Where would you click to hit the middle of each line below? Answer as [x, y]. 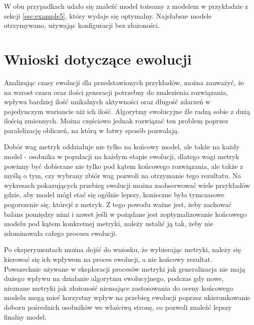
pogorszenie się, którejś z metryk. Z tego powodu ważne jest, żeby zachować [118, 204]
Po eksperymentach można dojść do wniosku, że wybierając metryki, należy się [123, 249]
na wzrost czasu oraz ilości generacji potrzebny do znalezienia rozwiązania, [116, 92]
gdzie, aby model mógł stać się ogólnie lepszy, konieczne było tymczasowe [114, 195]
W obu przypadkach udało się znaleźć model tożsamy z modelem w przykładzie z [126, 6]
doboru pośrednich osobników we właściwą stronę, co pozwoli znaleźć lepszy [118, 307]
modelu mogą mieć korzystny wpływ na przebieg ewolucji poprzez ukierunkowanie [127, 297]
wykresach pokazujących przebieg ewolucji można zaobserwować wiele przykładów [127, 185]
